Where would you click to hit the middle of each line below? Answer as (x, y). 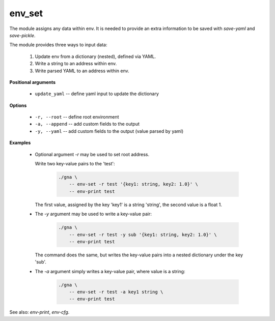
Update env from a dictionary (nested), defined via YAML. (95, 56)
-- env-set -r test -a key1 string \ (116, 292)
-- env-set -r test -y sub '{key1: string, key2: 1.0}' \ (143, 235)
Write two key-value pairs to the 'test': (75, 164)
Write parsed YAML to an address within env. (82, 71)
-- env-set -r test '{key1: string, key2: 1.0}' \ (133, 184)
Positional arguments (33, 82)
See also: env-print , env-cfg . (39, 312)
